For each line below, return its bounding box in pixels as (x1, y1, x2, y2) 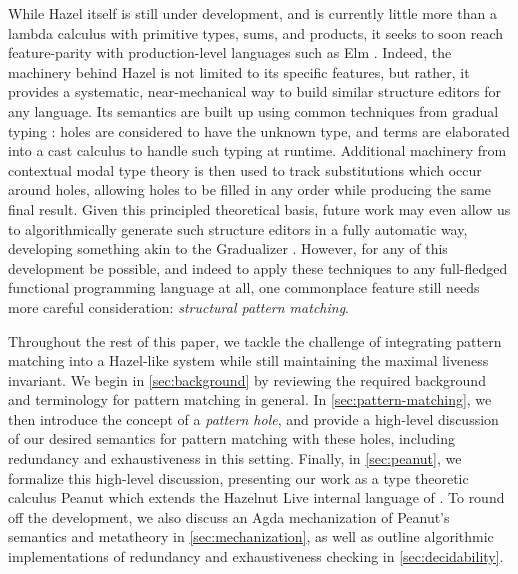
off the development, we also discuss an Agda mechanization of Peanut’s (8, 506, 450, 527)
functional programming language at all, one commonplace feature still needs (8, 277, 480, 298)
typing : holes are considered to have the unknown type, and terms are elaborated (8, 120, 510, 141)
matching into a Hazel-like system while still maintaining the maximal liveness (8, 350, 489, 371)
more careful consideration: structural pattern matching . (8, 296, 349, 317)
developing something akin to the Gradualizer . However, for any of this (8, 238, 448, 259)
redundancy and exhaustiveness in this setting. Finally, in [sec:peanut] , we (8, 448, 462, 469)
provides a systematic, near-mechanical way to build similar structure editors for (8, 81, 502, 102)
